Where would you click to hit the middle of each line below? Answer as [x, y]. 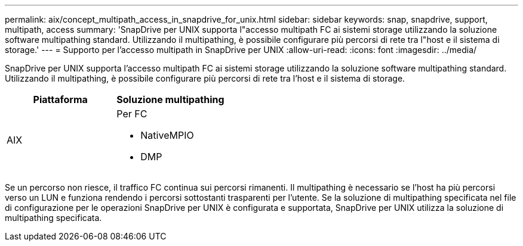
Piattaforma [60, 99]
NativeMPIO [167, 135]
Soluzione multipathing [170, 99]
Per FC [132, 114]
